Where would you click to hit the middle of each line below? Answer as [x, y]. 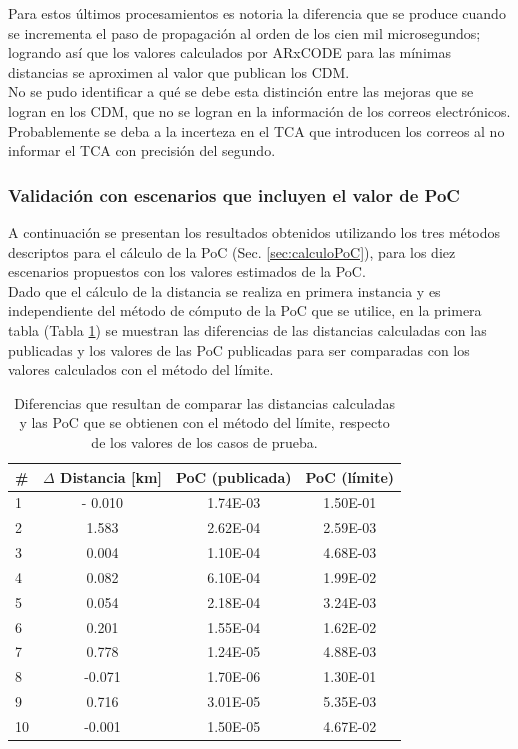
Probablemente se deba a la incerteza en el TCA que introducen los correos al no [256, 130]
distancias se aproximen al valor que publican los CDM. [179, 71]
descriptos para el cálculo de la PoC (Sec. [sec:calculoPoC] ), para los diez [232, 251]
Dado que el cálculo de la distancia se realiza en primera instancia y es [224, 290]
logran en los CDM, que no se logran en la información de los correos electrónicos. [259, 110]
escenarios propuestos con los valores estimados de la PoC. [187, 271]
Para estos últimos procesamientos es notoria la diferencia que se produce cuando [257, 13]
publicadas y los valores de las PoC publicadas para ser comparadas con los [239, 349]
